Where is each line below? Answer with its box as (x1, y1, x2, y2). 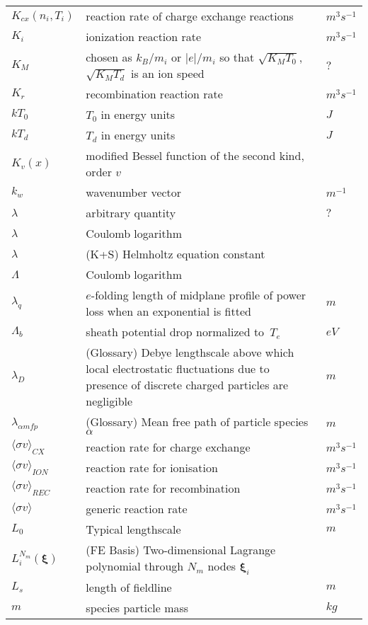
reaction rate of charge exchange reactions (86, 8, 294, 24)
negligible (86, 393, 133, 409)
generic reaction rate (86, 500, 188, 517)
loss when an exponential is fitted (86, 303, 251, 319)
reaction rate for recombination (86, 480, 241, 496)
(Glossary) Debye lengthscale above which (86, 344, 294, 360)
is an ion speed (130, 65, 205, 81)
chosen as (86, 49, 132, 65)
